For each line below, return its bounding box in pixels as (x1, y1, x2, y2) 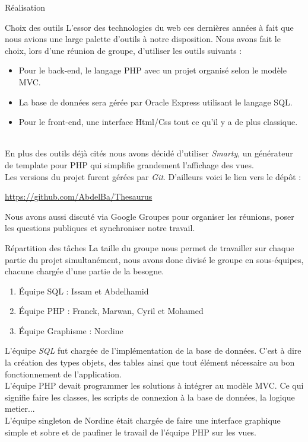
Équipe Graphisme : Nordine (18, 324, 123, 337)
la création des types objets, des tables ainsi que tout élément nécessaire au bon (5, 356, 295, 369)
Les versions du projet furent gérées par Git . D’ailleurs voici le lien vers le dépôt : (5, 170, 301, 182)
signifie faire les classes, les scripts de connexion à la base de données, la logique (5, 390, 295, 403)
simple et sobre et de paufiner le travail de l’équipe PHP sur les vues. (5, 425, 257, 438)
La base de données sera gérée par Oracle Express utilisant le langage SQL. (18, 95, 293, 108)
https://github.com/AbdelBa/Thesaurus (5, 190, 153, 203)
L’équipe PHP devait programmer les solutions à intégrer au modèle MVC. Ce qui (5, 379, 304, 392)
